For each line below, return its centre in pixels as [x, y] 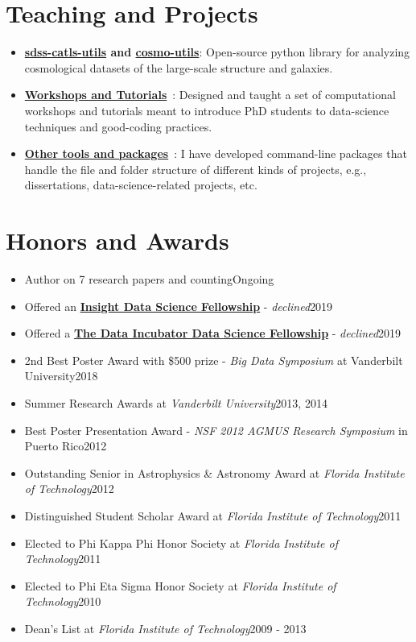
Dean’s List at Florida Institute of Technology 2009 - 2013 [165, 628]
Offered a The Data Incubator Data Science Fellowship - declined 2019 [213, 333]
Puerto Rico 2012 [66, 446]
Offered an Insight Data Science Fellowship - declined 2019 [179, 306]
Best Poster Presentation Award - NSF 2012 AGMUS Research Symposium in [216, 430]
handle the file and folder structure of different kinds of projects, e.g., [196, 169]
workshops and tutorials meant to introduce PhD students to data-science [207, 110]
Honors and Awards [117, 240]
